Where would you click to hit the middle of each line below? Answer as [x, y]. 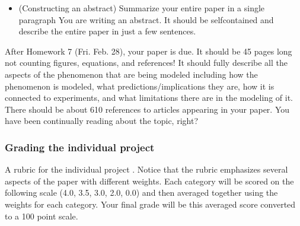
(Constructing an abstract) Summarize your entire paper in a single [142, 8]
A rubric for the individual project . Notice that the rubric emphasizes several [146, 169]
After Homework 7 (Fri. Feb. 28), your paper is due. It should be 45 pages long [149, 51]
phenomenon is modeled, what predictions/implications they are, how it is [140, 86]
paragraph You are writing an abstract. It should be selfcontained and [146, 19]
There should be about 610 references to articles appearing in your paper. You [147, 109]
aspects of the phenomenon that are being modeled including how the [131, 74]
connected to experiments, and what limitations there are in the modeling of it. [149, 98]
